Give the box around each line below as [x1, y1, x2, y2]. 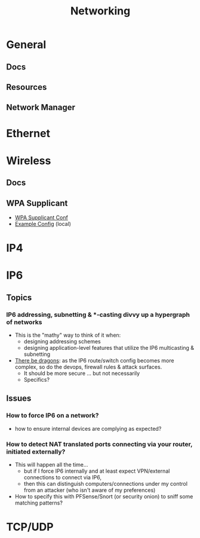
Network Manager [6, 102, 76, 113]
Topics [6, 292, 32, 303]
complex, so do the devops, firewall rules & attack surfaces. [14, 364, 162, 370]
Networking [70, 4, 131, 18]
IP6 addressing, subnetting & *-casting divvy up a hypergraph [6, 310, 190, 319]
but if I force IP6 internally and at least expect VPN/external [23, 467, 170, 474]
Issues [6, 394, 32, 404]
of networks [6, 318, 42, 326]
